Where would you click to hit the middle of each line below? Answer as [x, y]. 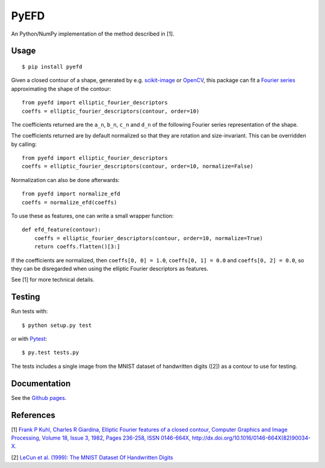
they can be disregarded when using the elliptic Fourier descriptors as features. [110, 268]
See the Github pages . [39, 397]
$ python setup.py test [57, 325]
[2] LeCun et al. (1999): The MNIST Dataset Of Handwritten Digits [92, 457]
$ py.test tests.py [51, 353]
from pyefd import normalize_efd [71, 194]
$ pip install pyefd [52, 67]
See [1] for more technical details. [53, 280]
